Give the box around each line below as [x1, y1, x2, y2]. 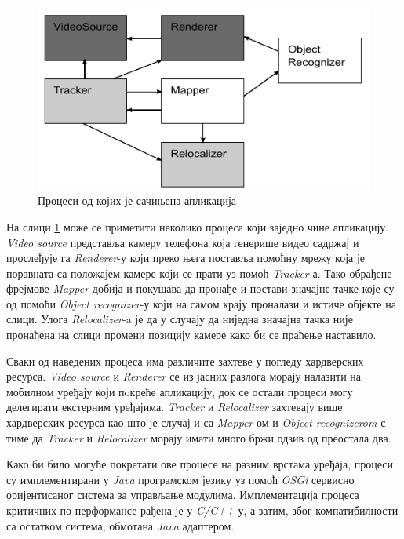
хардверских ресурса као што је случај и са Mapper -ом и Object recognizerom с [6, 414, 386, 431]
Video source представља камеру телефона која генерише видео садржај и [6, 234, 359, 250]
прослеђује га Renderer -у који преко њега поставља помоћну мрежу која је [6, 249, 366, 266]
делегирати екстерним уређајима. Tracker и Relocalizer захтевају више [6, 399, 343, 415]
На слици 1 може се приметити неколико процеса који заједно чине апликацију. [6, 218, 389, 235]
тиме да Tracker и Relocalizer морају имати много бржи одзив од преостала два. [6, 429, 391, 446]
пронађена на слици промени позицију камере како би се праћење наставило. [6, 326, 377, 343]
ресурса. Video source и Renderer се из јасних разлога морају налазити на [6, 368, 362, 384]
